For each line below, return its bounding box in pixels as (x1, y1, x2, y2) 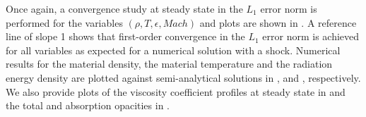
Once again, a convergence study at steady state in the (6, 1, 243, 16)
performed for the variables (6, 15, 123, 30)
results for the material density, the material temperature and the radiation (6, 56, 333, 71)
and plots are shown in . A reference (199, 15, 357, 30)
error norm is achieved (262, 29, 360, 44)
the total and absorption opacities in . (6, 98, 170, 113)
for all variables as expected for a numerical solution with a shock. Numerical (6, 42, 341, 57)
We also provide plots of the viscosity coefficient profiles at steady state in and (6, 84, 346, 99)
